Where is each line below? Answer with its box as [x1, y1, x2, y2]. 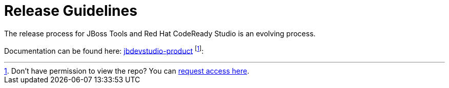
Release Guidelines [4, 2, 137, 19]
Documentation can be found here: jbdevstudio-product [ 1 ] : [4, 45, 204, 55]
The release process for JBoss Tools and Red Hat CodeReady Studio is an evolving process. [4, 29, 316, 38]
